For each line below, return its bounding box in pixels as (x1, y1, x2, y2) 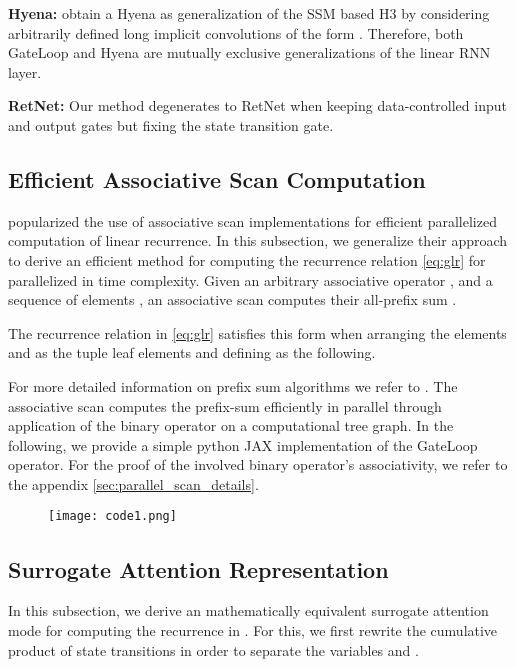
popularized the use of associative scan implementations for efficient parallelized (8, 210, 497, 231)
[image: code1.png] (48, 509, 177, 524)
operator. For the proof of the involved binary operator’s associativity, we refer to (8, 454, 508, 475)
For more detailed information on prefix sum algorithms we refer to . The (8, 375, 458, 396)
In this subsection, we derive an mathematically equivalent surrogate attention (8, 600, 489, 621)
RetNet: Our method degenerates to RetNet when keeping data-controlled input (8, 95, 507, 116)
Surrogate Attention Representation (8, 553, 389, 584)
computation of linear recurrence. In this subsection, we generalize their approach (8, 230, 508, 251)
